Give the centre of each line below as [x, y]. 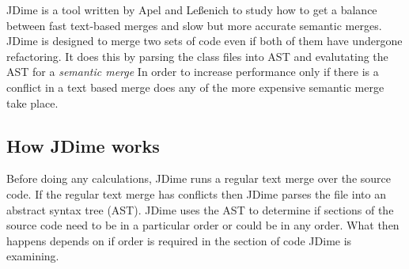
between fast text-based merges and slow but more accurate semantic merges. [194, 25]
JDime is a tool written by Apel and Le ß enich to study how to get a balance [192, 9]
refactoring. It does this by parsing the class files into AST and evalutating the [197, 56]
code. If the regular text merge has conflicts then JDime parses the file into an [196, 193]
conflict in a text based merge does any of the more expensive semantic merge [195, 87]
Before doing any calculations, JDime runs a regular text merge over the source [199, 178]
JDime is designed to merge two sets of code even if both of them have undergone [204, 41]
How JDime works [83, 145]
